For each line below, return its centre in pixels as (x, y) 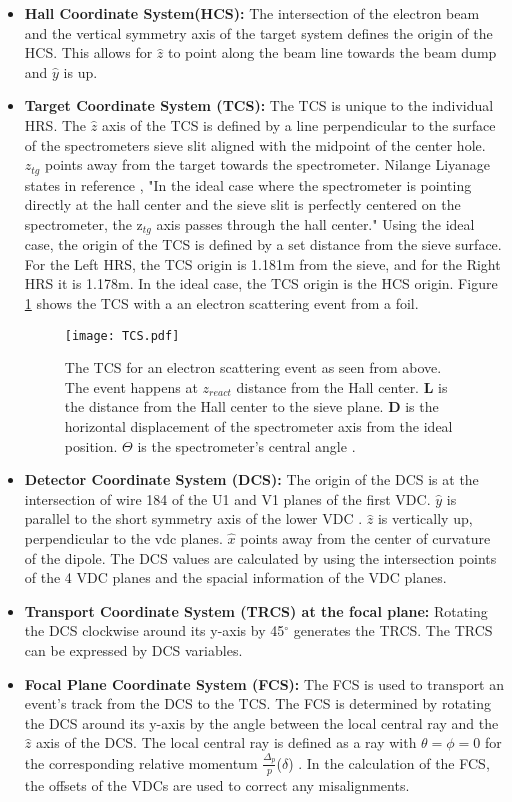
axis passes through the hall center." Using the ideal (315, 223)
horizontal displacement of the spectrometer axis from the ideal (258, 426)
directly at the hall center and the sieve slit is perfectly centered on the (242, 204)
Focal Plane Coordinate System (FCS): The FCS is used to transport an (264, 683)
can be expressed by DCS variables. (133, 650)
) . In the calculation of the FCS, (389, 762)
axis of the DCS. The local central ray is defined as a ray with (226, 742)
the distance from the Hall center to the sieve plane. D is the (251, 406)
